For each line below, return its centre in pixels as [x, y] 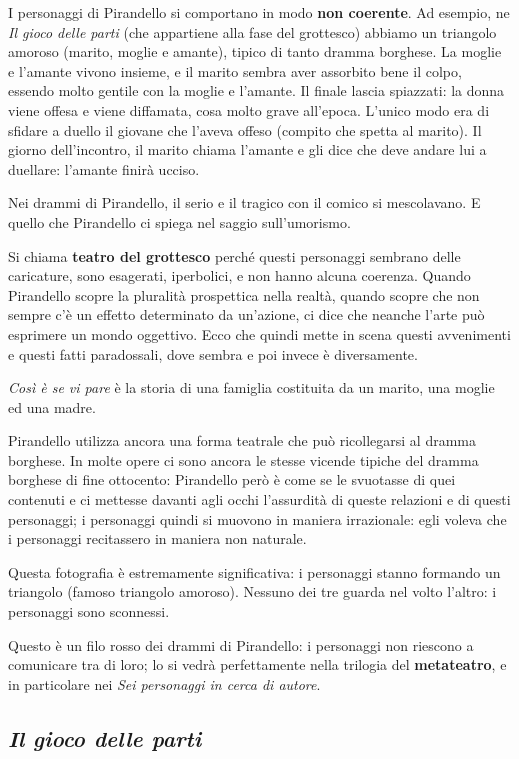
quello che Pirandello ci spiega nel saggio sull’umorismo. [179, 221]
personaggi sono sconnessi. [89, 611]
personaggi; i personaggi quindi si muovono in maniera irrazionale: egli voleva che [257, 518]
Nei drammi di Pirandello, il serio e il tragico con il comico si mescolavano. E [244, 202]
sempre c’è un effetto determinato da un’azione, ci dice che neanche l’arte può [246, 314]
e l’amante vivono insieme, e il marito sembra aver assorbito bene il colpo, [235, 70]
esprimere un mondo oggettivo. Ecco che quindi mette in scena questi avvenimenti [259, 333]
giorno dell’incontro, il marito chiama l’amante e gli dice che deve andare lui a [247, 149]
